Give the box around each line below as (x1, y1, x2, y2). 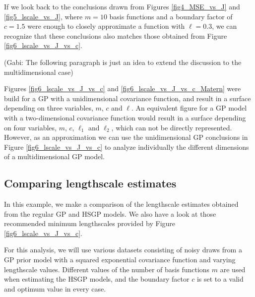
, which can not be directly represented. (111, 122, 232, 132)
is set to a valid (196, 274, 244, 284)
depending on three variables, (4, 103, 93, 113)
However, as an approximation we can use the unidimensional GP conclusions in (4, 132, 248, 142)
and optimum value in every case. (4, 283, 106, 294)
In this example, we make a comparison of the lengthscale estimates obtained (4, 199, 239, 209)
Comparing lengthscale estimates (4, 176, 177, 191)
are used (220, 264, 246, 274)
